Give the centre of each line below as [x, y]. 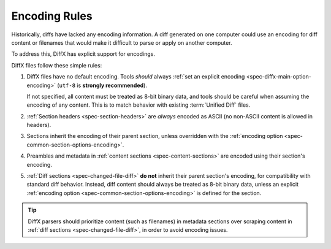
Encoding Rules [52, 16]
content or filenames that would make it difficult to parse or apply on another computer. [122, 42]
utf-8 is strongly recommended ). [103, 85]
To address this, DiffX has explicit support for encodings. [83, 54]
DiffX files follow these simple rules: [57, 65]
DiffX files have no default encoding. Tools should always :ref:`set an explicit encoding [136, 77]
